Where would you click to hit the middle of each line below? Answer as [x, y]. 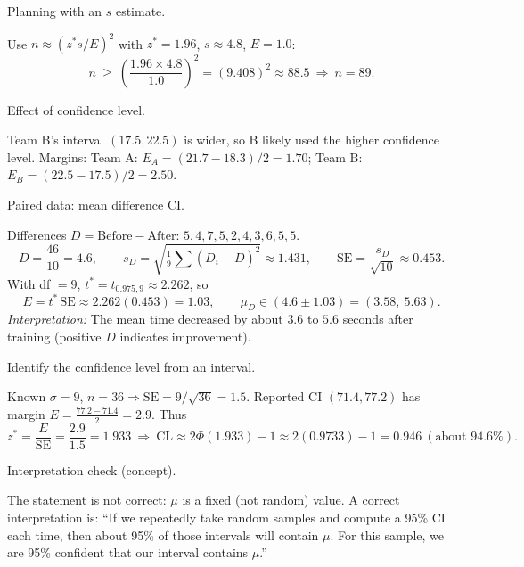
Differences [37, 234]
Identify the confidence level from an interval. [131, 366]
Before [115, 236]
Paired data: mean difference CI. [96, 204]
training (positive [54, 337]
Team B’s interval [56, 140]
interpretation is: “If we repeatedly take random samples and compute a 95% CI [226, 517]
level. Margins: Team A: [73, 156]
